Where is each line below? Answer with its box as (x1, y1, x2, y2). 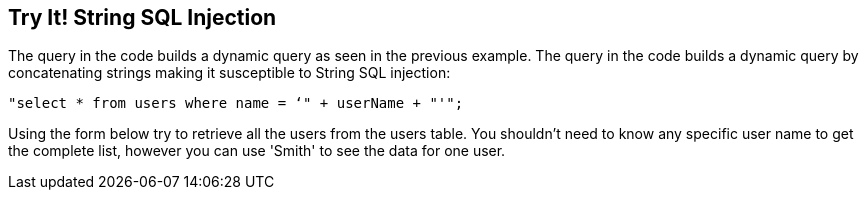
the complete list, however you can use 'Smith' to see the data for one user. (8, 142, 506, 160)
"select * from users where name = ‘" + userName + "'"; (8, 95, 464, 112)
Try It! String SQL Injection (8, 5, 277, 30)
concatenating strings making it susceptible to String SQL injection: (8, 64, 451, 82)
